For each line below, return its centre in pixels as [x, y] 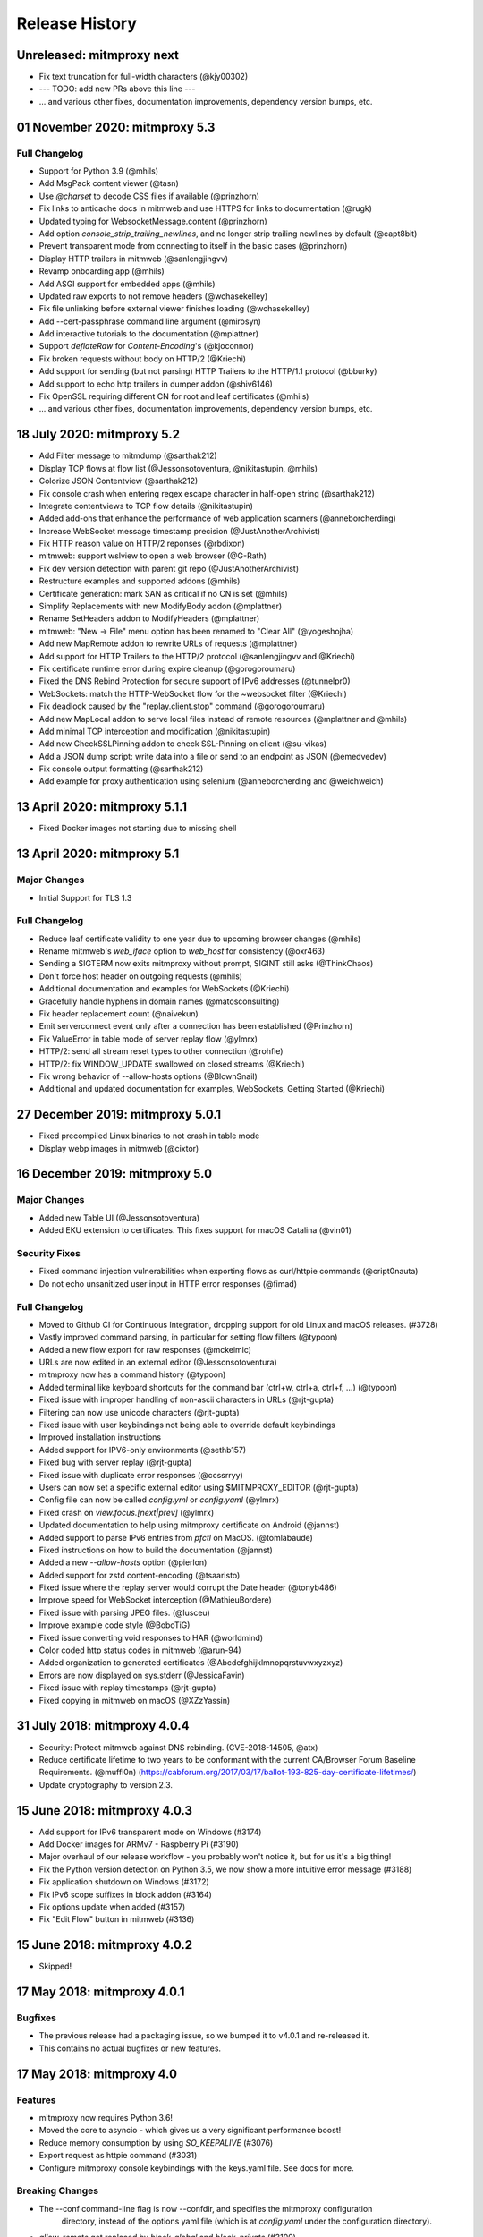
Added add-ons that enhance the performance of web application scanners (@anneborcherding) [218, 518]
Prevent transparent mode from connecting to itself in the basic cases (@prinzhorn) [193, 246]
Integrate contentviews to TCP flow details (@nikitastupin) [146, 506]
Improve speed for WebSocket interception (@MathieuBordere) [155, 1600]
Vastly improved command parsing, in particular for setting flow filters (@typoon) [188, 1337]
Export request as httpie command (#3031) [118, 2156]
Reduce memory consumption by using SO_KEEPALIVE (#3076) [156, 2142]
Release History [77, 23]
